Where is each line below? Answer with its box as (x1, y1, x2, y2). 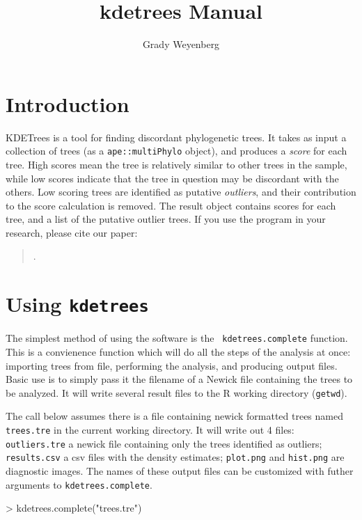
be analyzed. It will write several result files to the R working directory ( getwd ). (6, 385, 347, 400)
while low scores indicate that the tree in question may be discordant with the (6, 171, 339, 185)
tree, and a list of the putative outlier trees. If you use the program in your (6, 212, 326, 226)
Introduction (6, 89, 129, 118)
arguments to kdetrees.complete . (6, 477, 152, 491)
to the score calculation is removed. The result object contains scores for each (6, 198, 336, 212)
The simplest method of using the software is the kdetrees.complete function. (6, 331, 348, 345)
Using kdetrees (6, 290, 149, 318)
